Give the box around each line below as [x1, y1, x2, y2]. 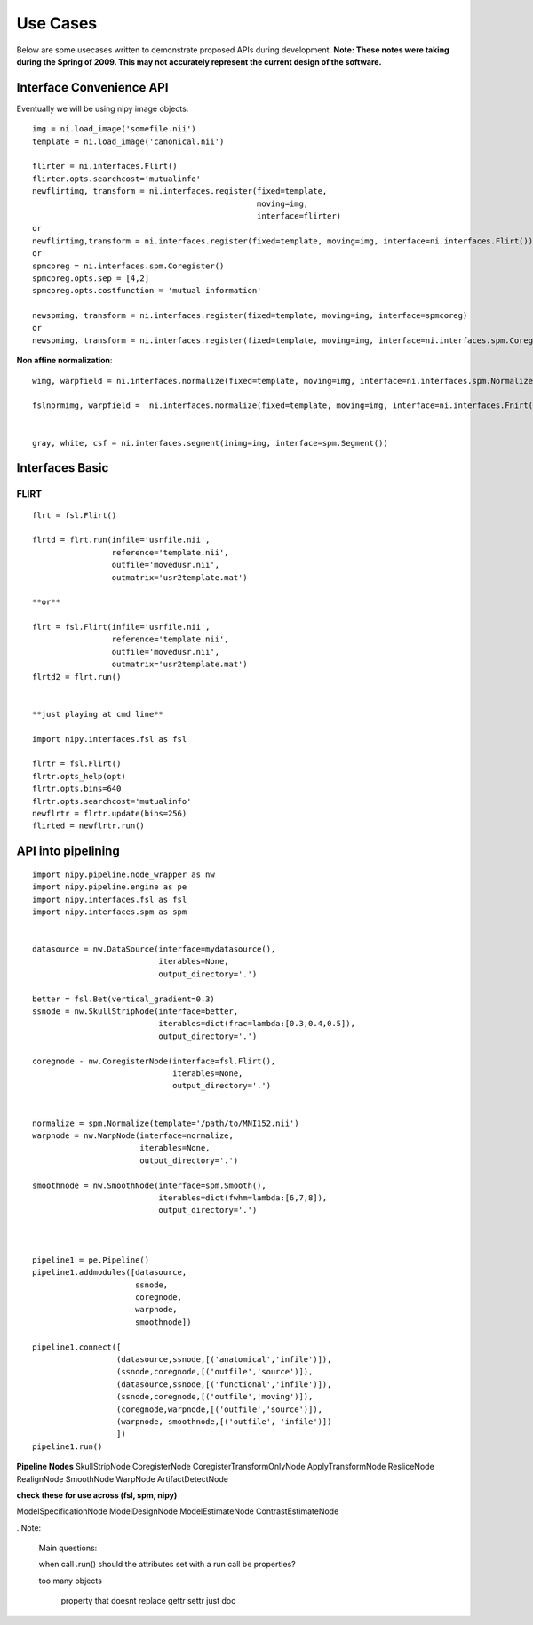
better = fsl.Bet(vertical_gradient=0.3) [32, 993, 215, 1004]
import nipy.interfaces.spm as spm [32, 906, 187, 917]
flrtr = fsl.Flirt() [32, 759, 122, 769]
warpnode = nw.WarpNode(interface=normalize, [32, 1130, 235, 1141]
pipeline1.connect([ [32, 1342, 122, 1352]
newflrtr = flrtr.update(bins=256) [32, 809, 187, 818]
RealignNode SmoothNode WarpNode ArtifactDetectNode [16, 1473, 228, 1484]
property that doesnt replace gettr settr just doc [60, 1596, 236, 1606]
